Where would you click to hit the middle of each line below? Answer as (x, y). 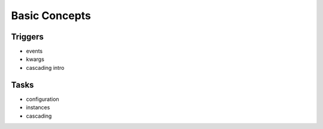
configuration (42, 99)
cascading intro (45, 67)
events (34, 51)
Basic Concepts (51, 16)
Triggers (28, 37)
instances (38, 107)
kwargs (35, 59)
